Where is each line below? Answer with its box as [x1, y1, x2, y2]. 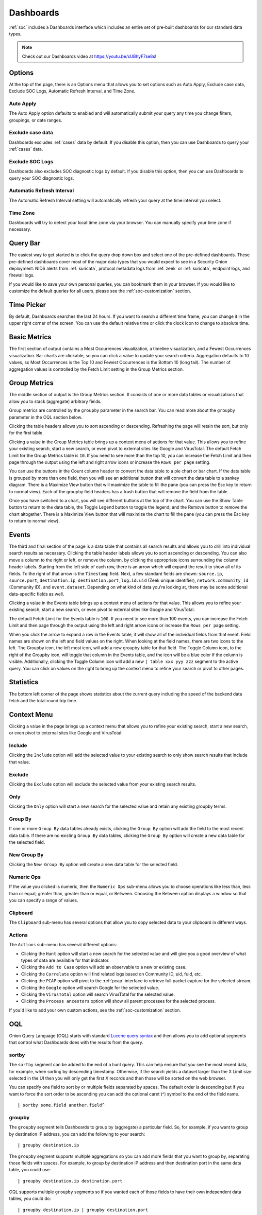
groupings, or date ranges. [9, 117, 63, 123]
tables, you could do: [9, 1196, 51, 1201]
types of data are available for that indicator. [21, 957, 110, 963]
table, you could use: [9, 1167, 51, 1173]
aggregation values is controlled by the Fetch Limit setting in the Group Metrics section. [9, 366, 184, 372]
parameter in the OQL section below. [9, 414, 82, 420]
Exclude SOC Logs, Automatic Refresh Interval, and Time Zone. [9, 88, 136, 94]
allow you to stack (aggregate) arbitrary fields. [9, 399, 102, 404]
